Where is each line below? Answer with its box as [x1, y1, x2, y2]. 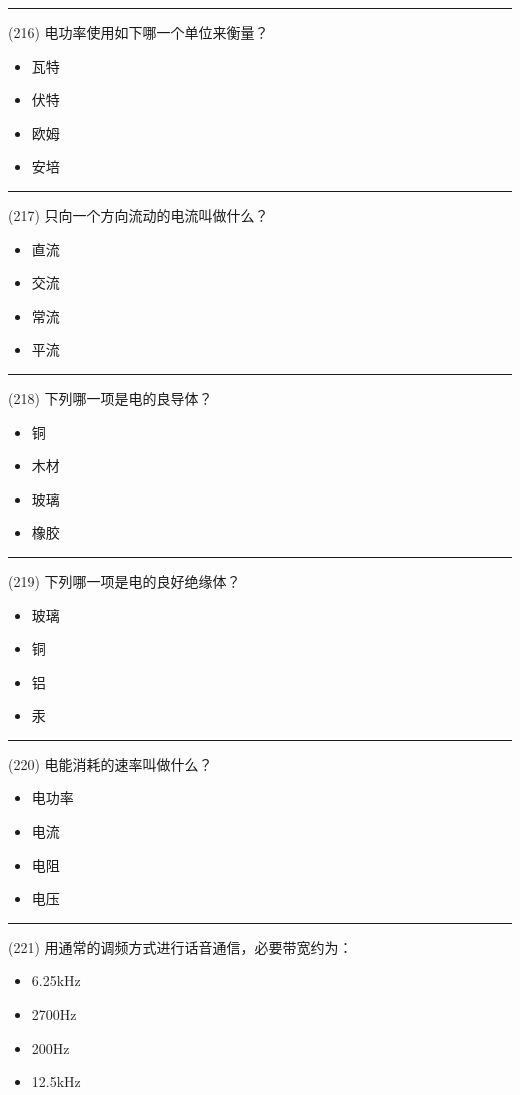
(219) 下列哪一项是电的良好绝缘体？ [8, 570, 241, 591]
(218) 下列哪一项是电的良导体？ [8, 387, 213, 408]
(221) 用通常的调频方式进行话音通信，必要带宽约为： [8, 936, 353, 957]
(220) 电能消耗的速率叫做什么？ [8, 753, 213, 774]
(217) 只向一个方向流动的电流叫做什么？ [8, 204, 269, 225]
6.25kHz [31, 970, 81, 991]
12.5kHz [31, 1071, 81, 1092]
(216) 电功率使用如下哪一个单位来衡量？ [8, 22, 269, 42]
